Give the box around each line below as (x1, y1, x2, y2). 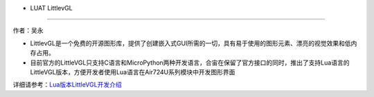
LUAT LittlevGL (30, 4, 73, 12)
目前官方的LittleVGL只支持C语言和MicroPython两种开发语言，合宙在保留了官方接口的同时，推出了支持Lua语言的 (30, 58, 350, 67)
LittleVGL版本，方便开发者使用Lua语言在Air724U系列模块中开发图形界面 (30, 67, 235, 76)
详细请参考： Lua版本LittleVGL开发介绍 (12, 80, 122, 89)
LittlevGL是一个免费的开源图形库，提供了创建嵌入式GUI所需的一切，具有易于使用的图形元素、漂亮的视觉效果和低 (30, 39, 351, 47)
